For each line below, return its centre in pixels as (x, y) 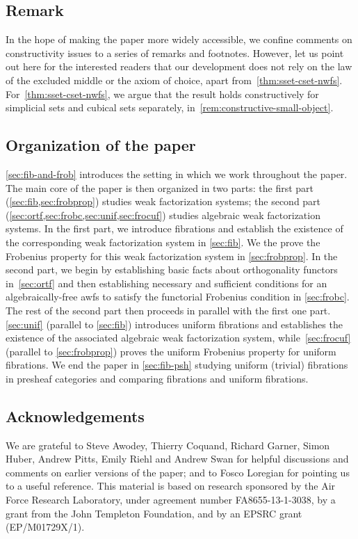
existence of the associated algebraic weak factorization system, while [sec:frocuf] (178, 338)
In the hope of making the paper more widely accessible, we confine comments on (179, 39)
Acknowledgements (75, 416)
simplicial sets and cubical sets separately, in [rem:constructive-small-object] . (170, 107)
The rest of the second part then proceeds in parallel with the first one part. (168, 310)
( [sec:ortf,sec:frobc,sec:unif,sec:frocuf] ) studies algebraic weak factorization (163, 215)
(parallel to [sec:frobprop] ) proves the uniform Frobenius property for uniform (171, 351)
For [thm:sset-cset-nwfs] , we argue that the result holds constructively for (162, 94)
